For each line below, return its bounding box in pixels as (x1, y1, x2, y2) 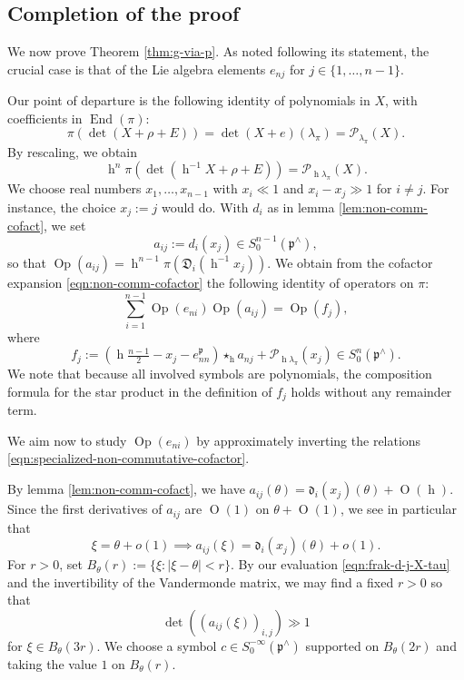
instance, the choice (7, 197, 116, 216)
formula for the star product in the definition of (7, 381, 272, 400)
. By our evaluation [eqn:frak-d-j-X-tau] (230, 555, 450, 574)
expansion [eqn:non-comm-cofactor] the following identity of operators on (7, 272, 414, 291)
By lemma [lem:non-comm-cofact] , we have (7, 479, 245, 498)
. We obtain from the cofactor (267, 252, 433, 271)
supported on (305, 636, 380, 655)
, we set (44, 216, 86, 235)
